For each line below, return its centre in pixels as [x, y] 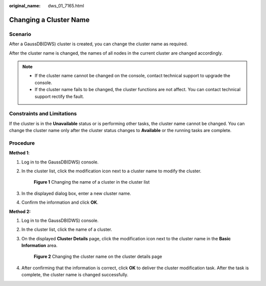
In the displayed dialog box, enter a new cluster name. [76, 193]
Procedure [22, 143]
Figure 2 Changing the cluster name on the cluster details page [98, 256]
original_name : [25, 6]
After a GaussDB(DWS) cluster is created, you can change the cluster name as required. [99, 44]
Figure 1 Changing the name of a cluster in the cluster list [92, 182]
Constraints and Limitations [43, 114]
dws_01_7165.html [66, 6]
